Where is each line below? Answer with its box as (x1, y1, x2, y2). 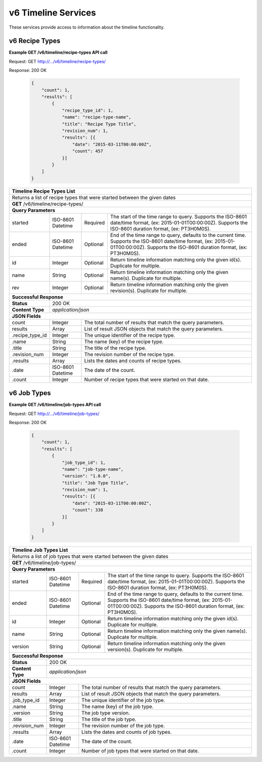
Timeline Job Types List (12, 547, 68, 553)
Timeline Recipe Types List (12, 187, 75, 194)
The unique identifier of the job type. (81, 696, 165, 703)
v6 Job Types (9, 389, 51, 398)
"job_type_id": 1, (62, 460, 106, 465)
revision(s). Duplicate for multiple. (110, 287, 188, 294)
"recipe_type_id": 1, (62, 107, 114, 113)
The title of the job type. (81, 716, 137, 723)
